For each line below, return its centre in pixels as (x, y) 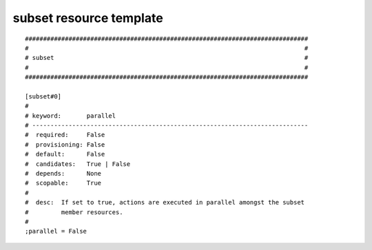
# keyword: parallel (71, 116)
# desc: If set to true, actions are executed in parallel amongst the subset (165, 202)
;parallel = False (56, 231)
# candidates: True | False (78, 164)
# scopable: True (63, 183)
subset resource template (88, 18)
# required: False (65, 135)
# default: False (65, 154)
